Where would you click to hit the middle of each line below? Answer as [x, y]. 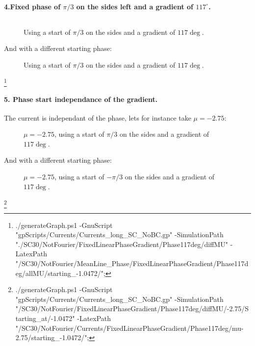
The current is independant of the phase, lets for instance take [98, 117]
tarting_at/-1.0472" [45, 318]
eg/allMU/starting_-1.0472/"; [60, 273]
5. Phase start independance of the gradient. [81, 99]
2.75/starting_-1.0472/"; [52, 337]
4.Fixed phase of [32, 6]
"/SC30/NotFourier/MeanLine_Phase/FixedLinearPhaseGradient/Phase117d [132, 263]
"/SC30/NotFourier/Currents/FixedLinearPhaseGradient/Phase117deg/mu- [129, 328]
